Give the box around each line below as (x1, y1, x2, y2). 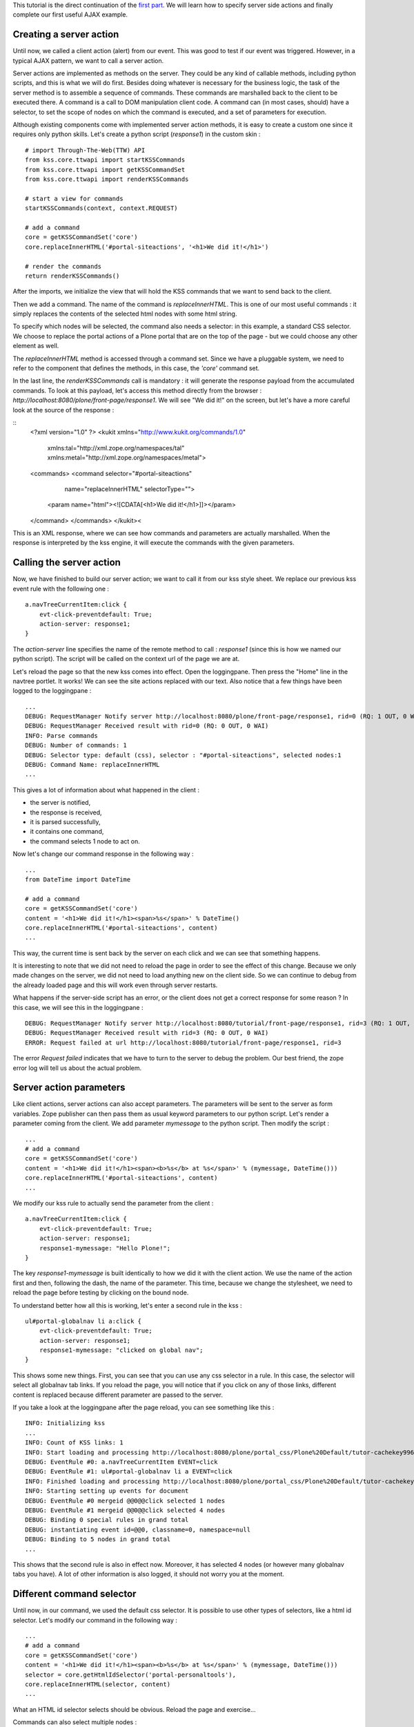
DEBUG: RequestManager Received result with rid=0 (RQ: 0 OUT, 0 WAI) (25, 722, 269, 730)
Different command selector (12, 1588, 137, 1600)
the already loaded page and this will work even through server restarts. (12, 981, 218, 989)
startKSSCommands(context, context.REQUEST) (25, 204, 179, 212)
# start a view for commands (25, 194, 124, 202)
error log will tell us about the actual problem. (12, 1064, 142, 1072)
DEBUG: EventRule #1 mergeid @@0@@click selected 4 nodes (25, 1506, 226, 1514)
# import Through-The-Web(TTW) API (25, 146, 146, 154)
